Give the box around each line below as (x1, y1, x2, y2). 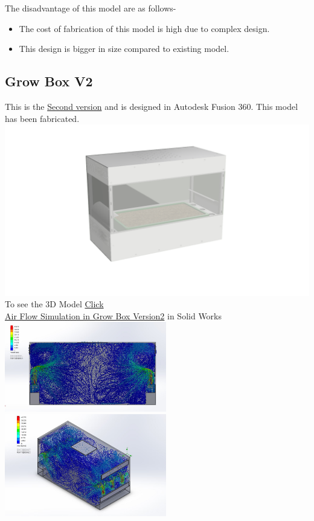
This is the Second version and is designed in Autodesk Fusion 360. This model (5, 100, 298, 112)
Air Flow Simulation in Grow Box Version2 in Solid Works (5, 309, 222, 322)
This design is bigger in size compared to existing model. (19, 42, 229, 55)
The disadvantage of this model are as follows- (5, 2, 176, 14)
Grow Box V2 (5, 72, 93, 91)
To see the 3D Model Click (5, 298, 104, 310)
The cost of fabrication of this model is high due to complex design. (19, 22, 270, 34)
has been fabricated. (5, 112, 80, 124)
